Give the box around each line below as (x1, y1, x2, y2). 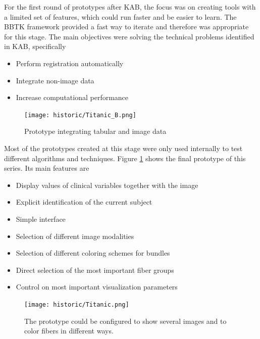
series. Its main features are (4, 163, 89, 173)
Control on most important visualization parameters (16, 281, 178, 292)
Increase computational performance (16, 92, 129, 103)
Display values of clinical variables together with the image (16, 179, 198, 190)
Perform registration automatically (16, 58, 124, 68)
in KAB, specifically (4, 41, 66, 52)
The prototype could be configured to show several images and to (24, 315, 227, 326)
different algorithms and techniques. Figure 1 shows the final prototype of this (4, 153, 246, 163)
